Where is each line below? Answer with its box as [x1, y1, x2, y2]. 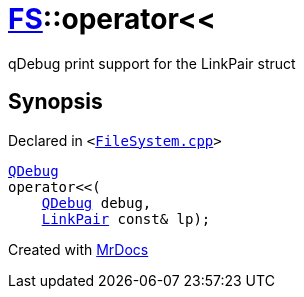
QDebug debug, [41, 194, 152, 211]
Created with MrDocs [8, 240, 149, 258]
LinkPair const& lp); [41, 210, 211, 227]
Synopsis [8, 89, 103, 115]
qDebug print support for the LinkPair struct [8, 54, 296, 72]
